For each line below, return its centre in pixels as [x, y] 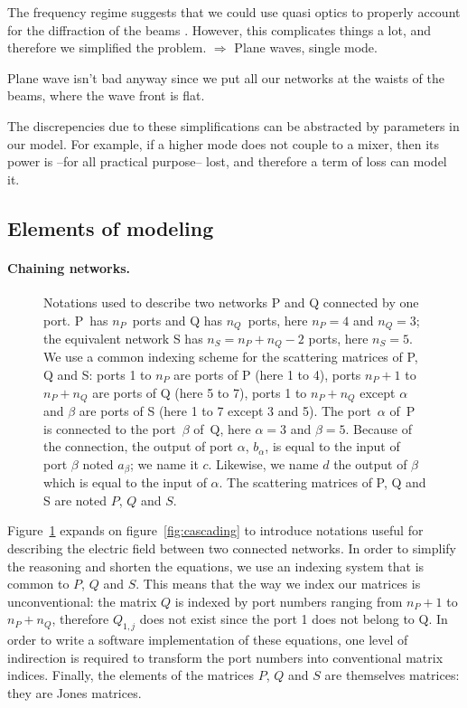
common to [38, 584]
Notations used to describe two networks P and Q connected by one [231, 302]
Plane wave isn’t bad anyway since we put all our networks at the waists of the [226, 77]
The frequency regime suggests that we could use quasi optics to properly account [234, 12]
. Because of [378, 428]
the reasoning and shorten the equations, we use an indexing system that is [216, 566]
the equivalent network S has [123, 338]
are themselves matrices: [392, 675]
